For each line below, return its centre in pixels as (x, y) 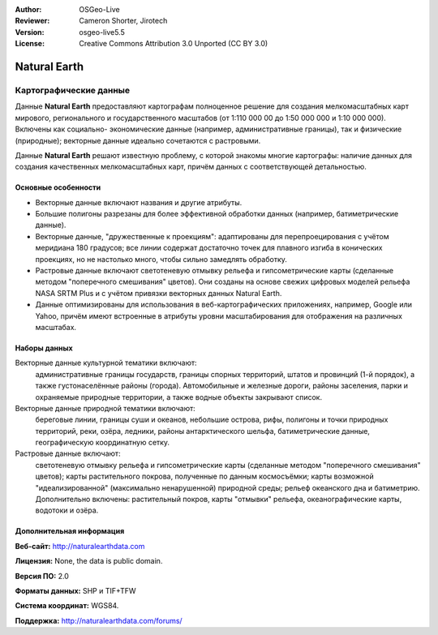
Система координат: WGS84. (67, 606)
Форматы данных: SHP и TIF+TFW (76, 591)
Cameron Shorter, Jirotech (123, 21)
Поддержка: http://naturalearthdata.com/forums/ (99, 620)
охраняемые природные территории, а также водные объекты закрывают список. (179, 397)
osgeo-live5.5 (102, 32)
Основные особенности (58, 187)
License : (30, 44)
